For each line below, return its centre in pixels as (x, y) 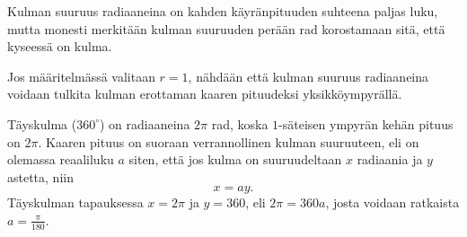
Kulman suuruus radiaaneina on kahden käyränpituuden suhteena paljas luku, (223, 11)
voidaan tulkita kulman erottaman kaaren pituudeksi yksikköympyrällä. (205, 94)
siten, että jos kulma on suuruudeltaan (235, 159)
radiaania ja (390, 159)
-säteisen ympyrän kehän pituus (366, 123)
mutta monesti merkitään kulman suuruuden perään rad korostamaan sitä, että (226, 28)
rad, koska (240, 123)
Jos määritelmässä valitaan (81, 76)
